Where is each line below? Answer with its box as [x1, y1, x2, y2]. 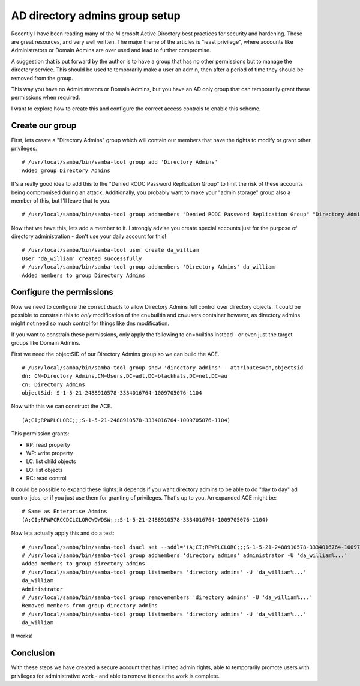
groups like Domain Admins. [11, 339, 81, 347]
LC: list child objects [26, 458, 76, 465]
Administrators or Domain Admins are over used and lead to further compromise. [11, 47, 211, 54]
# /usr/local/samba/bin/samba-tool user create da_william [22, 246, 199, 254]
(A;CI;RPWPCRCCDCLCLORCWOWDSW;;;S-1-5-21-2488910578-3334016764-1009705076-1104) [22, 516, 269, 523]
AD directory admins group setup [11, 9, 181, 22]
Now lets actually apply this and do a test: [11, 529, 115, 537]
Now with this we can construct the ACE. [11, 402, 112, 410]
